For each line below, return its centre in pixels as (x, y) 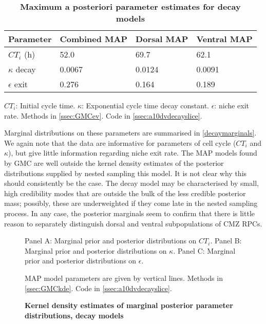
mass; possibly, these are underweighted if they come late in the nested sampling (131, 203)
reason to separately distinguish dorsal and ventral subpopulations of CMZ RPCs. (133, 223)
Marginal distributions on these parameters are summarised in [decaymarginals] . (130, 133)
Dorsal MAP (162, 39)
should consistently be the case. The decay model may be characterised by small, (131, 183)
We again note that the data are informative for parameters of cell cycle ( (120, 142)
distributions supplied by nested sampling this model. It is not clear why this (126, 173)
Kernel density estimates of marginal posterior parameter (129, 305)
